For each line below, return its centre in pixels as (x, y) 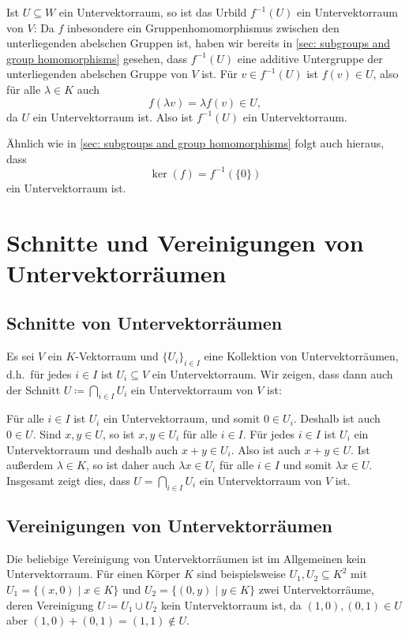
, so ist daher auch (130, 465)
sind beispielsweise (241, 574)
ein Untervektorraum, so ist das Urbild (153, 12)
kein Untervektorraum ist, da (231, 604)
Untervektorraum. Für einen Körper (94, 574)
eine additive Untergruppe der (310, 58)
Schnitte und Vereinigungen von (185, 242)
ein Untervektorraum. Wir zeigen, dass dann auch (272, 374)
